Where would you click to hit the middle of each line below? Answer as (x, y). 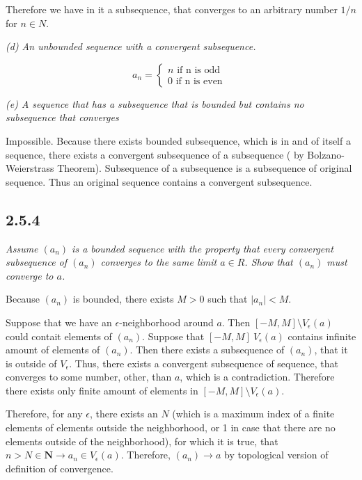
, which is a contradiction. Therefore (257, 377)
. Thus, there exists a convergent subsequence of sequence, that (204, 363)
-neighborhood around (166, 322)
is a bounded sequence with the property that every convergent (203, 248)
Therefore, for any (44, 414)
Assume (22, 248)
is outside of (31, 363)
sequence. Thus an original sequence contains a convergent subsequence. (159, 181)
